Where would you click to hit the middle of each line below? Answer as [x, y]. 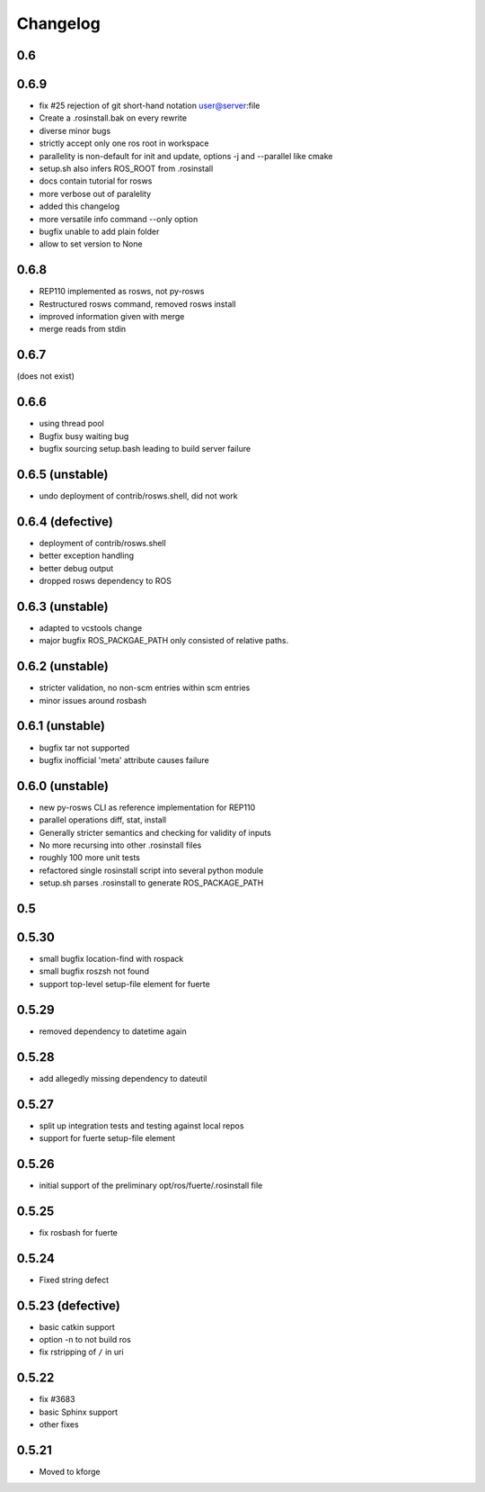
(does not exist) [46, 376]
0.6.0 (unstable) [63, 786]
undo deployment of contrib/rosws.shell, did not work [138, 496]
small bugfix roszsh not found [94, 971]
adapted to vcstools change [91, 628]
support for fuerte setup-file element [107, 1137]
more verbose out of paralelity [95, 193]
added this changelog [79, 206]
